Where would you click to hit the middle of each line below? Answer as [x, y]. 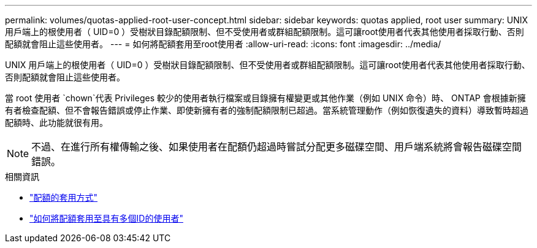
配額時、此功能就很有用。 [56, 122]
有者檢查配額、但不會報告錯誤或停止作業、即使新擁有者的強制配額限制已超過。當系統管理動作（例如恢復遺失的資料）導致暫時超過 [267, 110]
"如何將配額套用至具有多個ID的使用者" [106, 218]
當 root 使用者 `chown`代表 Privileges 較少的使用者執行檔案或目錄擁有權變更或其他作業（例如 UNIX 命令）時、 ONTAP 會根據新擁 [265, 98]
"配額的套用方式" [64, 197]
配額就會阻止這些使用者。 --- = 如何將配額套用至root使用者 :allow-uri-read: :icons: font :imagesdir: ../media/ [223, 44]
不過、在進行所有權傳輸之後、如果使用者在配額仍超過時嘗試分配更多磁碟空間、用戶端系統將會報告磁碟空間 [277, 147]
